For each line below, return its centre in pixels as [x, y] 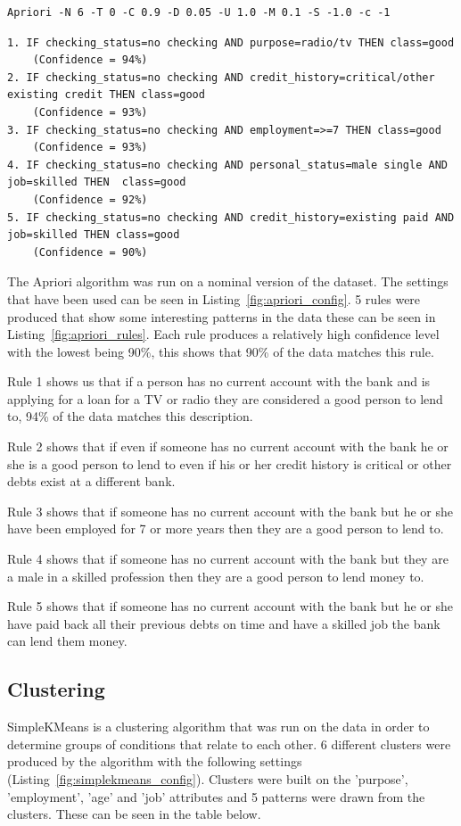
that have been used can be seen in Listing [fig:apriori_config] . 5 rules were [214, 298]
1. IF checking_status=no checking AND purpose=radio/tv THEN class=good [231, 42]
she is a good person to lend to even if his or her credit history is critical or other [230, 463]
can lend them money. [67, 641]
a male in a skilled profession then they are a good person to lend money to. [216, 576]
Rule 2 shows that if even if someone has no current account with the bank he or [228, 446]
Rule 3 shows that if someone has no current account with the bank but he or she [230, 511]
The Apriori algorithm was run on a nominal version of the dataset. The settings [228, 281]
